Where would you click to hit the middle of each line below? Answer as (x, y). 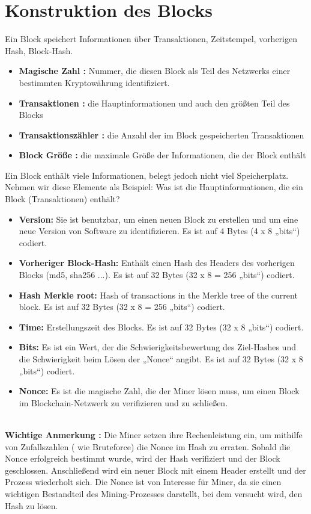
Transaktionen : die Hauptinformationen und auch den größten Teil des (154, 103)
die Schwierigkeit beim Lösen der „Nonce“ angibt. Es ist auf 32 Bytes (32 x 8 (161, 359)
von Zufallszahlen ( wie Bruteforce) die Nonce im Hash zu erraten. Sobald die (148, 446)
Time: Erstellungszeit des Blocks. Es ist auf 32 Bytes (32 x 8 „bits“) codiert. (161, 327)
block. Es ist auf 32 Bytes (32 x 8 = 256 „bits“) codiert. (122, 307)
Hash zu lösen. (32, 505)
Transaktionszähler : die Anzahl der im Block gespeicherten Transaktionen (162, 135)
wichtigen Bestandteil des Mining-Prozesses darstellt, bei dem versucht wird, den (154, 493)
